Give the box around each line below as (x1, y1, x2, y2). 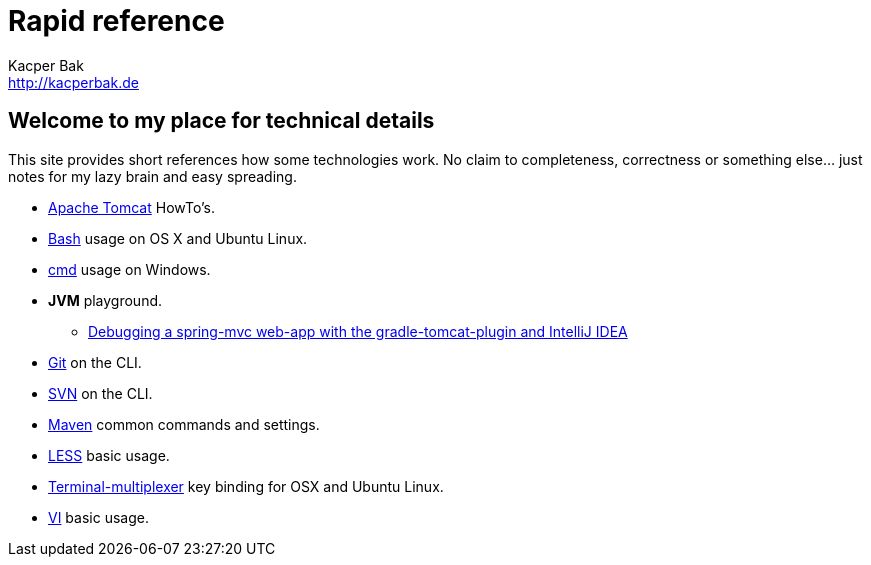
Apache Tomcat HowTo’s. (48, 198, 216, 216)
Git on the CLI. (48, 353, 142, 371)
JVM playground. (48, 291, 163, 309)
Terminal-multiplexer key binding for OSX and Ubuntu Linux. (48, 477, 444, 495)
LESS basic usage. (48, 446, 170, 464)
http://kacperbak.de (8, 73, 139, 91)
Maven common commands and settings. (48, 415, 320, 433)
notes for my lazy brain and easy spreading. (8, 167, 297, 185)
